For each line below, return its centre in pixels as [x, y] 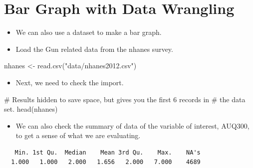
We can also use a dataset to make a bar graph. [89, 32]
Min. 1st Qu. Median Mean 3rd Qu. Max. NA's [108, 152]
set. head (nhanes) [31, 109]
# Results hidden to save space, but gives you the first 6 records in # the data [125, 99]
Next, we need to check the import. [70, 82]
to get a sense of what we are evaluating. [78, 135]
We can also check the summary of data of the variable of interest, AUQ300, [132, 125]
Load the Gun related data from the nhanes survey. [94, 49]
